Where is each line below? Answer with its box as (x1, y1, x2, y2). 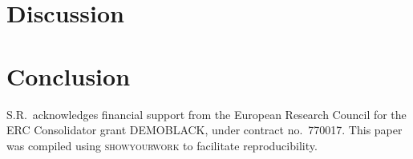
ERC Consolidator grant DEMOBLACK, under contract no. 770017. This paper (6, 121, 403, 138)
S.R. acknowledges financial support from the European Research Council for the (6, 105, 407, 122)
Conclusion (6, 59, 131, 92)
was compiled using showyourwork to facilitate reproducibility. (6, 137, 318, 153)
